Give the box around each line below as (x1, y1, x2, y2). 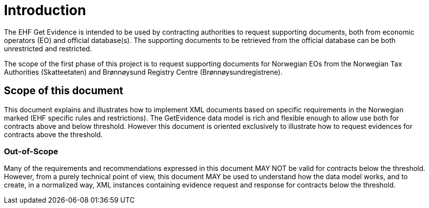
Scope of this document (4, 84, 124, 97)
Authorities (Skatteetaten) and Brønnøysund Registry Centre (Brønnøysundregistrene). (4, 67, 283, 76)
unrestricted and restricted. (4, 44, 92, 53)
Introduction (4, 2, 86, 19)
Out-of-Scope (4, 146, 58, 156)
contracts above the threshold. (4, 130, 103, 139)
